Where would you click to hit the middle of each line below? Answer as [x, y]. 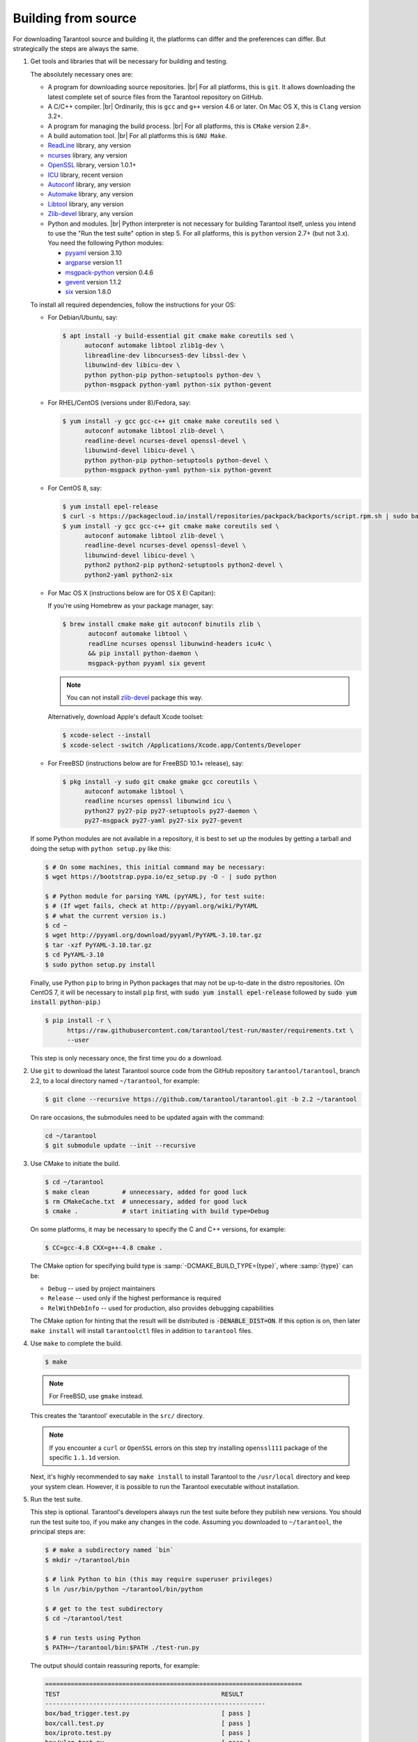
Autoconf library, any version [89, 185]
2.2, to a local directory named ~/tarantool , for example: [115, 1081]
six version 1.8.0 [88, 292]
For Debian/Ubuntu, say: [83, 318]
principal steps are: [58, 1532]
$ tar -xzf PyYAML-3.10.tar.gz [99, 945]
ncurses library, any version [88, 155]
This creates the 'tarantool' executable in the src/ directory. [117, 1415]
